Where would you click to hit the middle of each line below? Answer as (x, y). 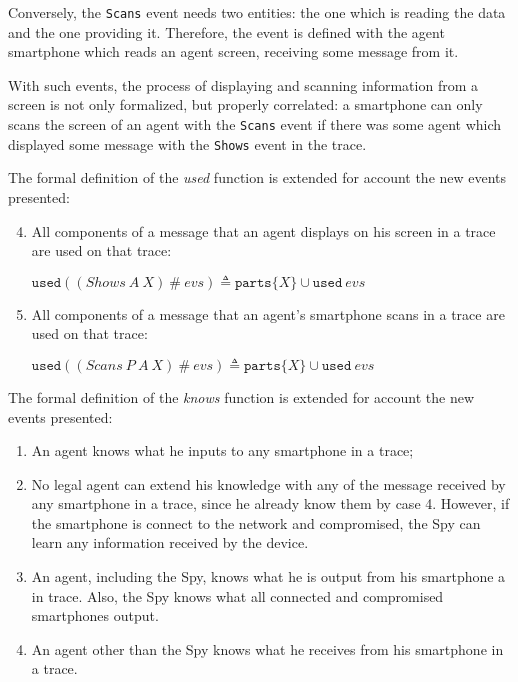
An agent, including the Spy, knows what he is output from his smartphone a (268, 576)
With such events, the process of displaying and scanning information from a (243, 84)
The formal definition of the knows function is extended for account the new (241, 396)
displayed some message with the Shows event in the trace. (187, 143)
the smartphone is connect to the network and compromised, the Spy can (256, 522)
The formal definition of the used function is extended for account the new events (257, 177)
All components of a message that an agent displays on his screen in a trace (263, 230)
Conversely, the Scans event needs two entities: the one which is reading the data (257, 12)
